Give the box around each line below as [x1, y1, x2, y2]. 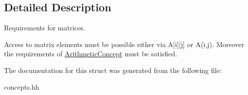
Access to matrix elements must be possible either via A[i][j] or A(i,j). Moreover [4, 39, 245, 49]
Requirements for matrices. [4, 23, 85, 33]
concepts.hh [4, 81, 39, 92]
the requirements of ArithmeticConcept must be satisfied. [4, 48, 177, 59]
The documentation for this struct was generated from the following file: [4, 65, 222, 75]
